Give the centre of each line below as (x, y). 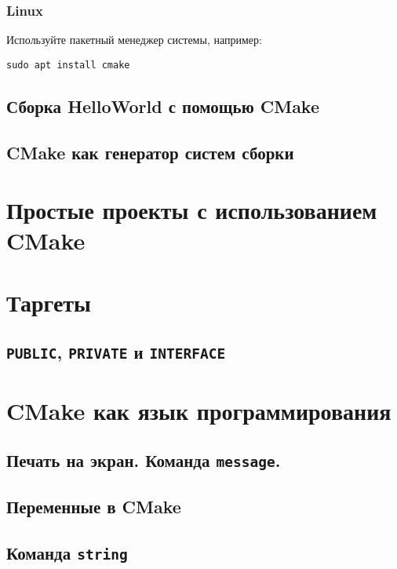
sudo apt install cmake (68, 65)
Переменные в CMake (94, 507)
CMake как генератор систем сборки (150, 152)
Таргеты (49, 302)
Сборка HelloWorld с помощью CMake (163, 106)
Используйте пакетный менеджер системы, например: (134, 40)
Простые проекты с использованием (192, 210)
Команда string (67, 553)
